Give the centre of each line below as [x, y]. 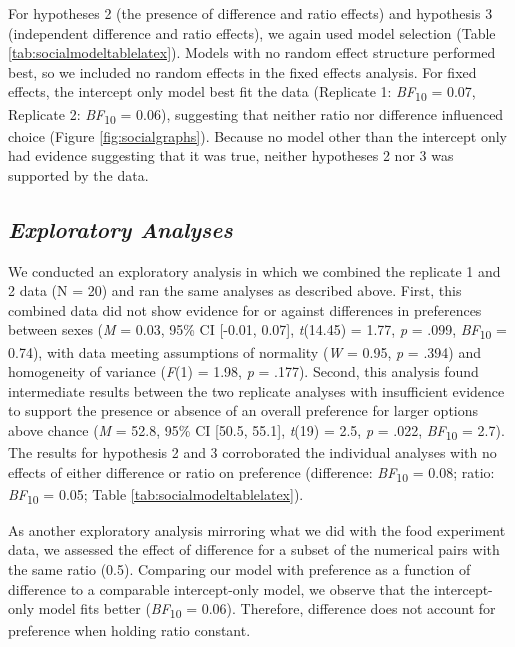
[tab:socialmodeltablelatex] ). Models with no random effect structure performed [252, 52]
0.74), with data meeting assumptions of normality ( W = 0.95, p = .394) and [244, 351]
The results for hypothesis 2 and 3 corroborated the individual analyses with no [252, 452]
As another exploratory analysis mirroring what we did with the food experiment [257, 529]
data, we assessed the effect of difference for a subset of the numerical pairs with [254, 549]
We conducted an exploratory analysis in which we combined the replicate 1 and [254, 270]
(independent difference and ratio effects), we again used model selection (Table [252, 32]
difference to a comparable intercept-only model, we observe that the [219, 588]
